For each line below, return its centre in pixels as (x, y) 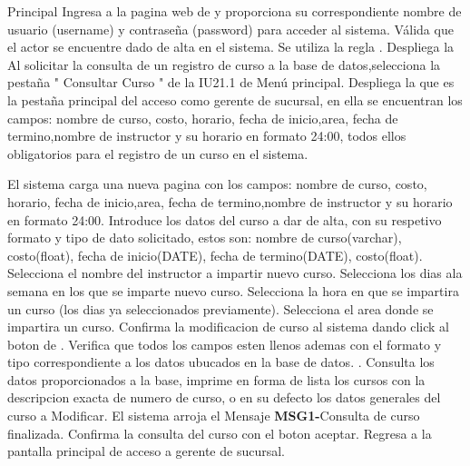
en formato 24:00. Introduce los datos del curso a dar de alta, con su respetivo (225, 219)
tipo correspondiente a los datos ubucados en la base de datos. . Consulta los (221, 362)
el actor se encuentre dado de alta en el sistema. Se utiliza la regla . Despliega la (231, 47)
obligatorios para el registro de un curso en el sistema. (158, 153)
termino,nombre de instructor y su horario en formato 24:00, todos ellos (207, 136)
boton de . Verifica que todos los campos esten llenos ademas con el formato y (225, 344)
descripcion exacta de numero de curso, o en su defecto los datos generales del (224, 397)
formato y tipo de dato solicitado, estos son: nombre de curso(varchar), (205, 238)
